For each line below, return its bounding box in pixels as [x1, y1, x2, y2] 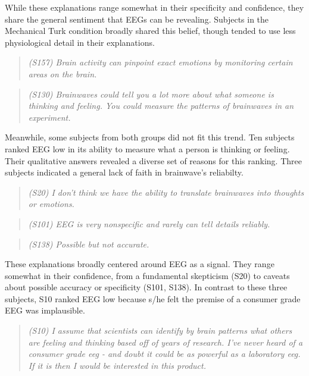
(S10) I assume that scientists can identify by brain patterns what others [28, 324, 292, 337]
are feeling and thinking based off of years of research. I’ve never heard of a [28, 336, 303, 348]
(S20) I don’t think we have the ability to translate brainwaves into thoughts [28, 186, 304, 198]
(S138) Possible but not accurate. [28, 237, 149, 250]
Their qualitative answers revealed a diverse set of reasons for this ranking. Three [5, 154, 302, 167]
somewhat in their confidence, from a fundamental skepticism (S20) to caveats [5, 269, 290, 281]
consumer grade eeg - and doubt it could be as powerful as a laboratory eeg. [28, 347, 301, 360]
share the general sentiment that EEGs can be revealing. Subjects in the [5, 12, 269, 25]
